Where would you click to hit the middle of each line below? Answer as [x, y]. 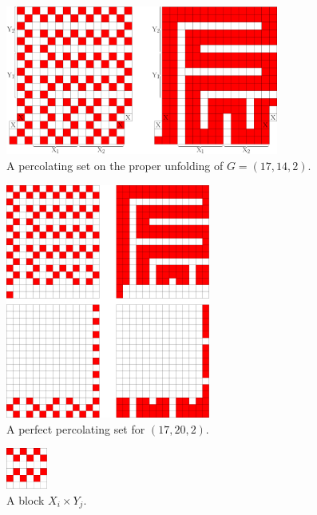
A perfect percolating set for [76, 428]
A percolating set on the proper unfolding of [115, 166]
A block [26, 499]
